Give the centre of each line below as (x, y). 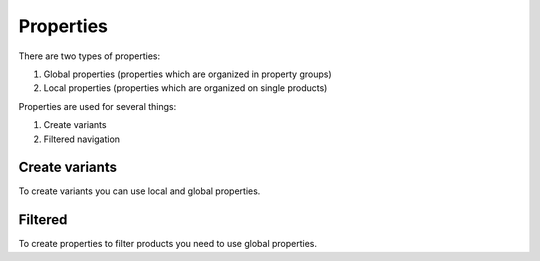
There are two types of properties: (89, 56)
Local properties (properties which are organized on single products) (185, 88)
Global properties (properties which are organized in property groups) (187, 74)
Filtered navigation (81, 139)
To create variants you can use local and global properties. (139, 191)
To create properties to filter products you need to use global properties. (167, 244)
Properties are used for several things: (97, 106)
